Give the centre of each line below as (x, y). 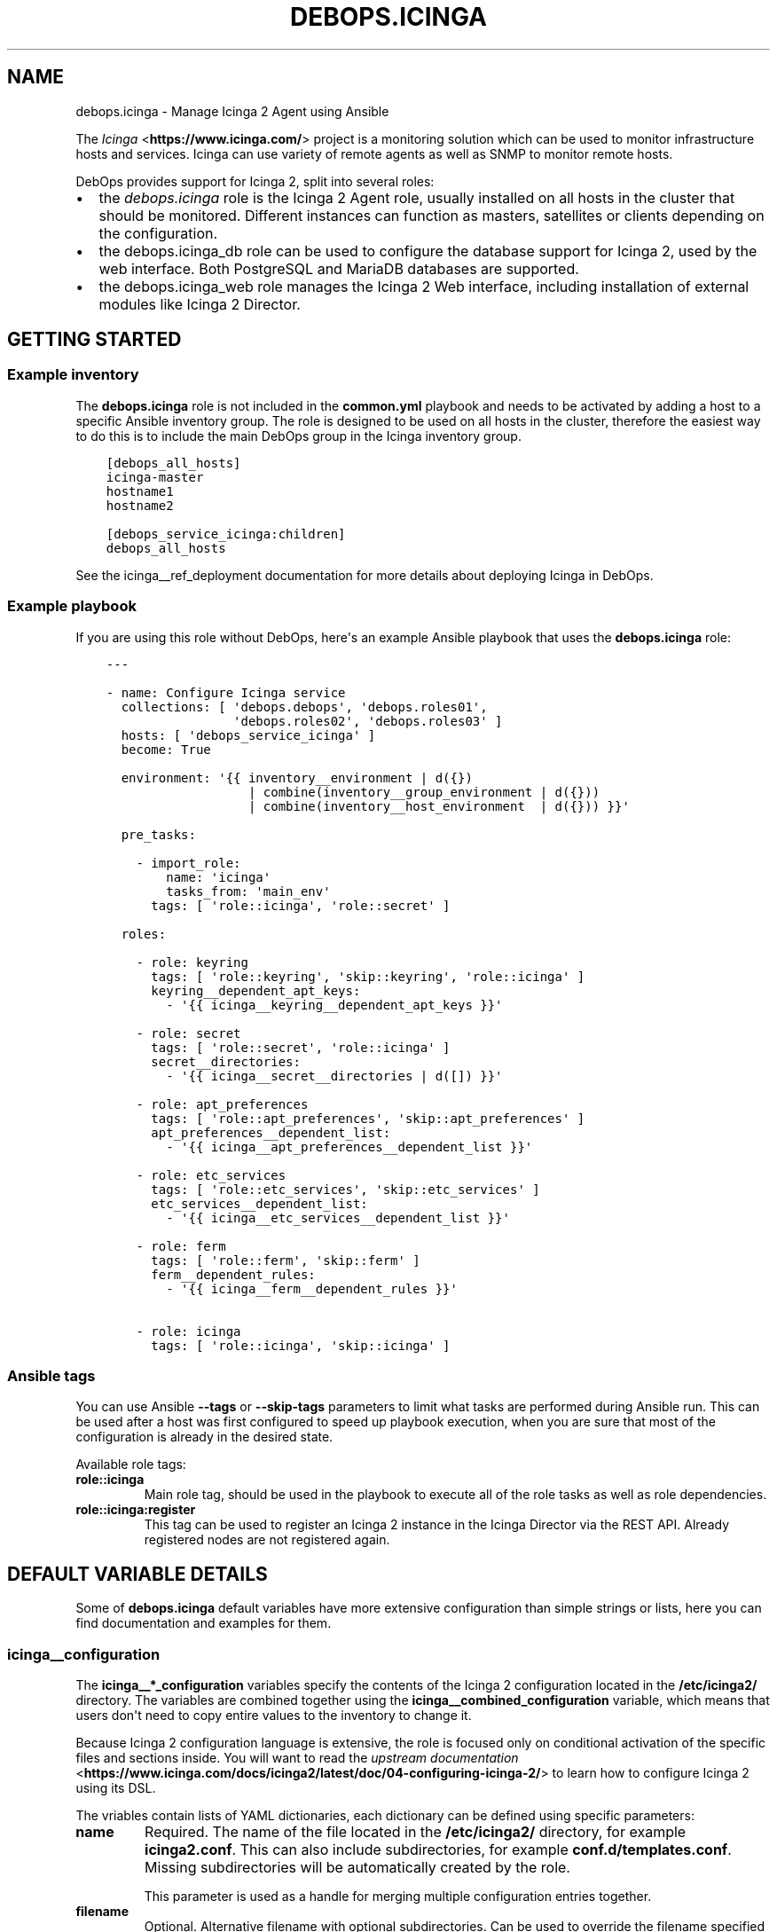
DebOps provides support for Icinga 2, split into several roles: (255, 181)
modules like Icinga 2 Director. (200, 304)
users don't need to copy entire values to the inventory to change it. (274, 1715)
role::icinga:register (136, 1510)
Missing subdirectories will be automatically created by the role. (357, 1867)
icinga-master (155, 477)
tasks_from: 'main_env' (248, 891)
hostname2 (140, 505)
